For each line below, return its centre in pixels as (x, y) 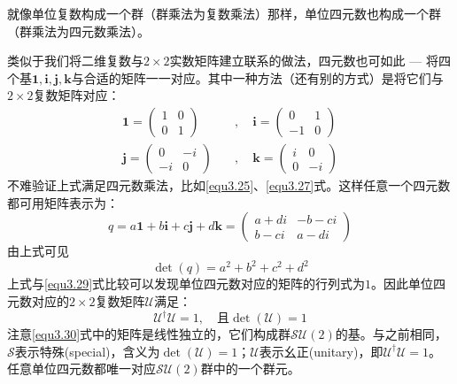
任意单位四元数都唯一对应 (81, 369)
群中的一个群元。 (250, 369)
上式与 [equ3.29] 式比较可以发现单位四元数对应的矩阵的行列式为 (186, 284)
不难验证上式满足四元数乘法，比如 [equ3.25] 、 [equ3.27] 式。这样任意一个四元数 (229, 185)
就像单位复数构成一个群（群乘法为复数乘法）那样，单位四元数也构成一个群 (224, 13)
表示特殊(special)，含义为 (87, 351)
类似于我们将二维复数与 (75, 61)
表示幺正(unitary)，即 (321, 351)
